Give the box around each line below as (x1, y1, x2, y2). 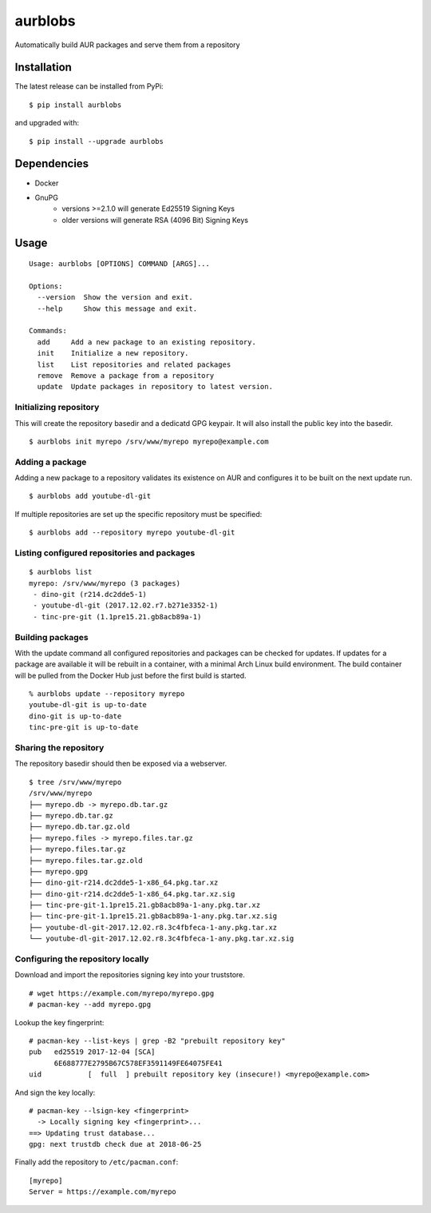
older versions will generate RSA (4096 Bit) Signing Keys (61, 215, 249, 225)
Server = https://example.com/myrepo (29, 1187, 177, 1196)
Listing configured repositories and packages (14, 547, 196, 559)
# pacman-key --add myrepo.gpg (29, 1000, 152, 1009)
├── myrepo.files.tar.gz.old (29, 856, 143, 865)
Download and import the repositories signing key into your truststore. (14, 970, 245, 980)
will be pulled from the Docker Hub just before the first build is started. (14, 670, 247, 680)
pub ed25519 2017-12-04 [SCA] (29, 1048, 156, 1056)
